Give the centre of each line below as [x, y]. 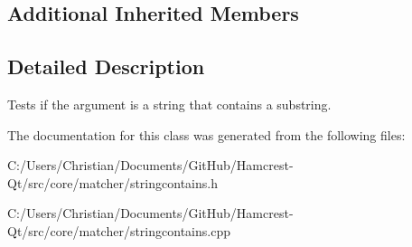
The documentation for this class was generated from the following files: [206, 134]
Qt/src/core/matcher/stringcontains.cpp [119, 230]
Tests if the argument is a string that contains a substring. [169, 104]
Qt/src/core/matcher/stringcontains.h [112, 182]
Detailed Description [106, 66]
